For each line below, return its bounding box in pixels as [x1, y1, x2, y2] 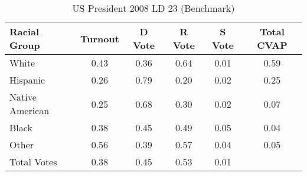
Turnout [80, 31, 119, 45]
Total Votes [9, 155, 57, 168]
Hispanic [9, 73, 45, 87]
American [9, 104, 50, 117]
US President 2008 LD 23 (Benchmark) [72, 1, 235, 15]
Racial [9, 25, 40, 38]
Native [9, 90, 37, 104]
